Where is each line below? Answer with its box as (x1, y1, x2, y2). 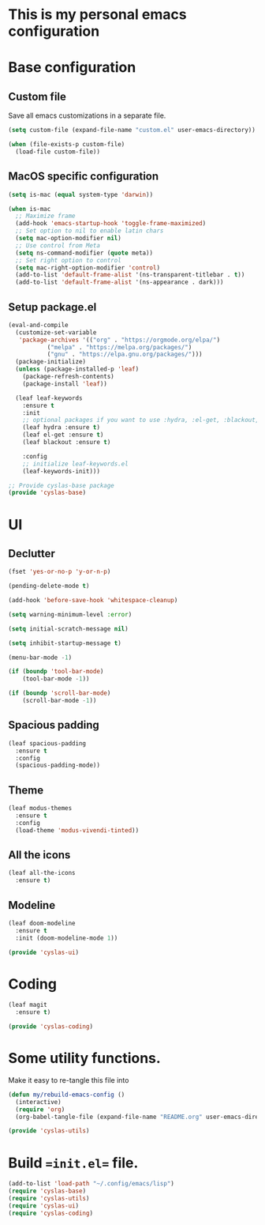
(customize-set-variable (15, 328, 97, 337)
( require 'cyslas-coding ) (8, 1209, 93, 1217)
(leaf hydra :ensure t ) (22, 424, 101, 432)
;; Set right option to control (15, 256, 122, 264)
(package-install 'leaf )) (22, 379, 108, 388)
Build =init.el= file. (8, 1154, 139, 1171)
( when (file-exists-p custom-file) (8, 141, 125, 149)
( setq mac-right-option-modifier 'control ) (15, 263, 160, 272)
